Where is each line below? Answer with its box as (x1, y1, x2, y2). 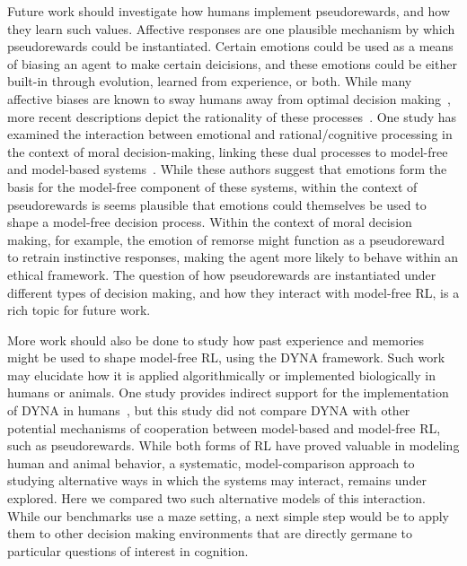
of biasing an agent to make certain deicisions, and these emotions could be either (7, 54, 457, 73)
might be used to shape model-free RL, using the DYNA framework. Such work (7, 348, 445, 367)
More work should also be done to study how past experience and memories (7, 330, 425, 349)
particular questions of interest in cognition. (7, 541, 249, 560)
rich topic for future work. (7, 300, 151, 319)
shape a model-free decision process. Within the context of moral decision (7, 213, 412, 231)
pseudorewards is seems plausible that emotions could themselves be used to (7, 195, 427, 213)
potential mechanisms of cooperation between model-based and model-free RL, (7, 418, 441, 437)
